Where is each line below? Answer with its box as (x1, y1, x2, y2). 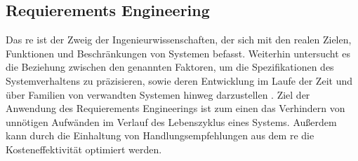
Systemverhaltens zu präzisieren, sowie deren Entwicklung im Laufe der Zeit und (6, 73, 352, 87)
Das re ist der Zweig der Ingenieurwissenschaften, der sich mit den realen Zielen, (6, 32, 352, 47)
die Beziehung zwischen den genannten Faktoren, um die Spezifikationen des (6, 59, 334, 74)
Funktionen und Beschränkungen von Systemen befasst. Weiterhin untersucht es (6, 45, 351, 60)
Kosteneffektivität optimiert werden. (6, 141, 162, 156)
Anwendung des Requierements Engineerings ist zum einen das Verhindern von (6, 101, 345, 115)
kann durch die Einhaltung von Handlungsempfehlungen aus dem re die (6, 128, 314, 143)
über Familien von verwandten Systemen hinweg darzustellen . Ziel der (6, 87, 310, 101)
